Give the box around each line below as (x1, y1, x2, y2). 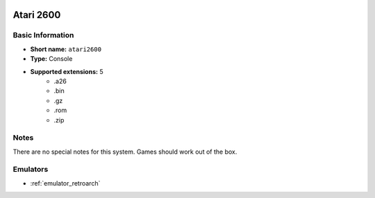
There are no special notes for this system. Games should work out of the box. (12, 147, 237, 156)
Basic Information (12, 30, 74, 40)
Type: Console (30, 55, 73, 63)
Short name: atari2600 (30, 45, 102, 53)
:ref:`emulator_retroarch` (30, 179, 101, 187)
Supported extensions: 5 (30, 67, 103, 75)
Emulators (12, 165, 49, 174)
